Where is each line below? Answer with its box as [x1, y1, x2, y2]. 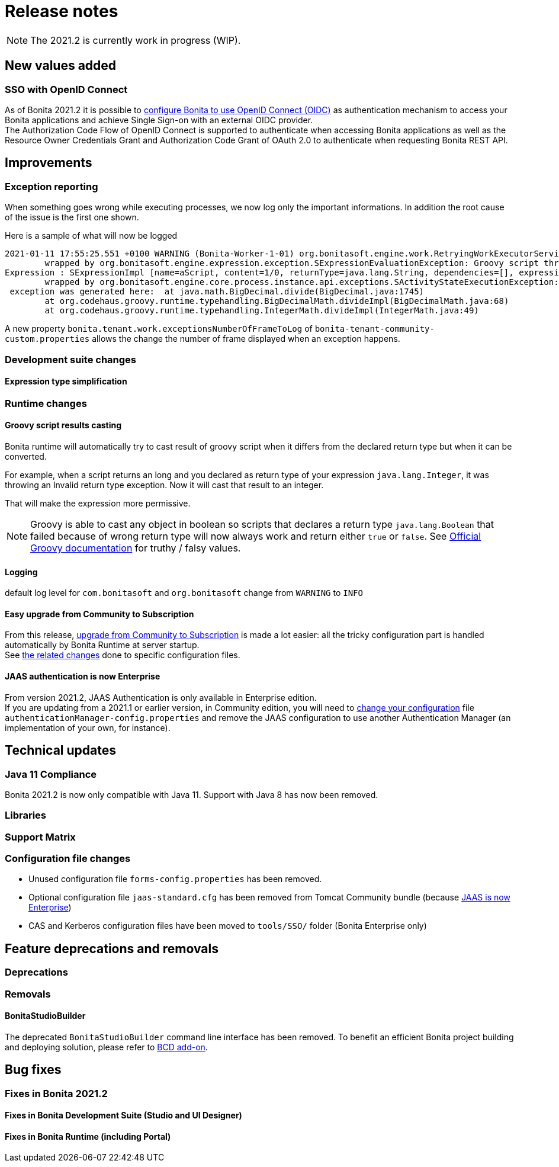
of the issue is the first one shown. [5, 212, 139, 223]
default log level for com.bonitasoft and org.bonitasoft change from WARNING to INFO [5, 588, 363, 598]
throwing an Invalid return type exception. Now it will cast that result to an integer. [5, 480, 324, 490]
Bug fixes [5, 1062, 62, 1078]
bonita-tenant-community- [314, 324, 435, 334]
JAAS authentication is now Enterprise [5, 671, 160, 682]
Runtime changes [5, 397, 87, 409]
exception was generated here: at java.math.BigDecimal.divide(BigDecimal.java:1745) [9, 287, 425, 297]
